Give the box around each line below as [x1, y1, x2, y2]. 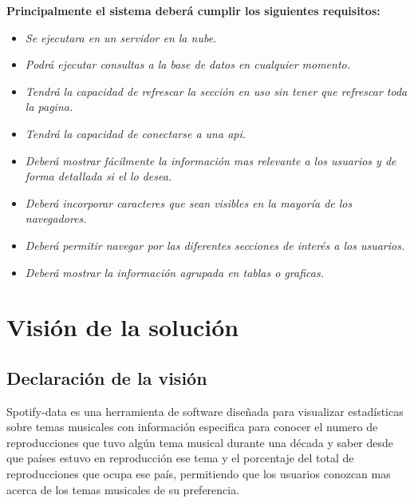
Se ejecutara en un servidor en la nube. [25, 29, 217, 46]
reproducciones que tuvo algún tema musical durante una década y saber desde [6, 434, 394, 450]
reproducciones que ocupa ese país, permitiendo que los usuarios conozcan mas [6, 465, 391, 482]
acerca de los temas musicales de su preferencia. [6, 481, 240, 497]
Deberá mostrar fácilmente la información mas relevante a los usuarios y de [25, 152, 396, 168]
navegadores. [25, 210, 87, 227]
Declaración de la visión [6, 365, 207, 390]
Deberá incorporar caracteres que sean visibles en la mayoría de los [25, 194, 353, 211]
